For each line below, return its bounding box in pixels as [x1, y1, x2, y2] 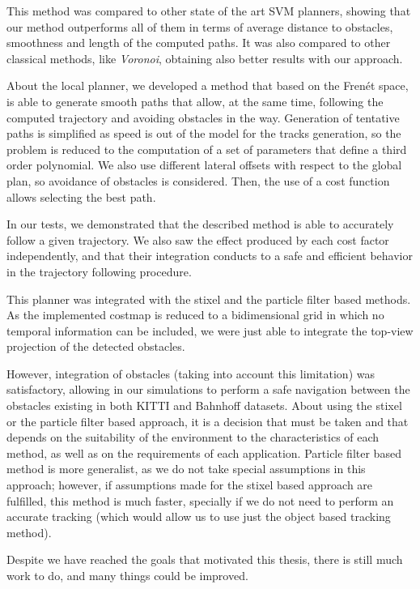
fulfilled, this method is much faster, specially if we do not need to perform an [6, 492, 394, 509]
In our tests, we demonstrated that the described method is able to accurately [6, 216, 394, 233]
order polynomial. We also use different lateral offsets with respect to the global [6, 156, 402, 173]
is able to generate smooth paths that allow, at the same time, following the [6, 92, 384, 109]
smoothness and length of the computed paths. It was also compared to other [6, 34, 391, 51]
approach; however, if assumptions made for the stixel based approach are [6, 476, 373, 493]
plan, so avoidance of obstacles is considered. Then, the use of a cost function [6, 172, 390, 189]
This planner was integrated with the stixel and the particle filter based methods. [6, 290, 411, 307]
